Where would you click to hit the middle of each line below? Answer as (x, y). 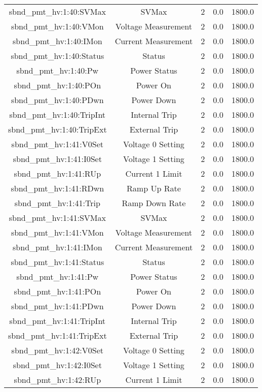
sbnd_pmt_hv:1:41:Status (58, 262)
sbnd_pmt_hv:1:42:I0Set (57, 365)
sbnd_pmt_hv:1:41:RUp (58, 173)
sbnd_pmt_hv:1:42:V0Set (58, 350)
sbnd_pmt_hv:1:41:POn (58, 291)
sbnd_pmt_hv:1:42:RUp (58, 380)
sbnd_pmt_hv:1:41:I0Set (57, 159)
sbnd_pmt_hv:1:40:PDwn (57, 100)
